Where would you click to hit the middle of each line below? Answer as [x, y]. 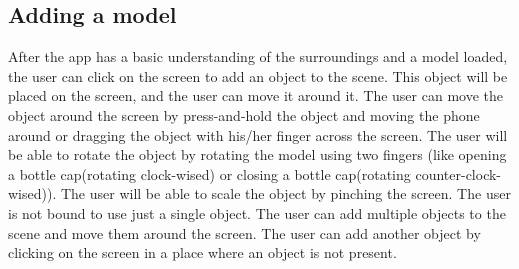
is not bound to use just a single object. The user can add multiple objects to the [257, 212]
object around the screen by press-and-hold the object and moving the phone [244, 114]
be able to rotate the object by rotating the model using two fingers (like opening [257, 154]
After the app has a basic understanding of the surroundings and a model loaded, [258, 56]
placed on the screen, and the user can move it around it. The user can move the [255, 95]
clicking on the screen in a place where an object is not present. [202, 252]
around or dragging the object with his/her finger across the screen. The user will [258, 134]
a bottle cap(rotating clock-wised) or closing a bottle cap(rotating [209, 173]
